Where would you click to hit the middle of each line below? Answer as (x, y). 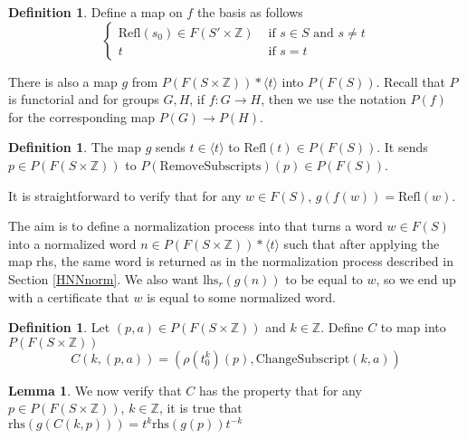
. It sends (402, 147)
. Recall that (410, 81)
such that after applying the (362, 243)
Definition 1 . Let (59, 327)
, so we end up (416, 278)
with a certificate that (69, 296)
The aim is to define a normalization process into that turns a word (195, 226)
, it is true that (200, 408)
